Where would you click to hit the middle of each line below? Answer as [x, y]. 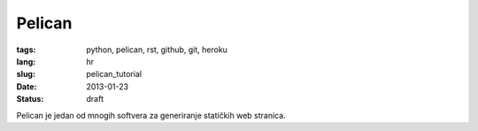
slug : [26, 74]
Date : [27, 86]
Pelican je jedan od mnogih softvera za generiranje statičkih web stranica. [151, 115]
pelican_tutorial [114, 74]
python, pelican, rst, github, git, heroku [157, 50]
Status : [30, 99]
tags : [26, 50]
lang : [26, 61]
